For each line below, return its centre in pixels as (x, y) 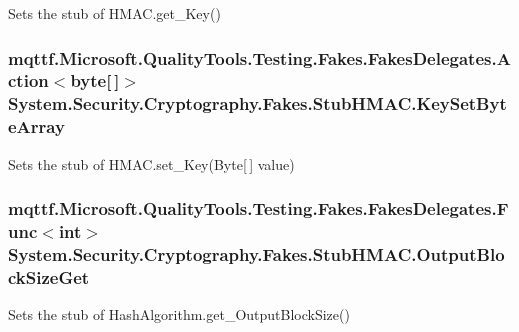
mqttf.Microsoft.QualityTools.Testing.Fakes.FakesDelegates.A (259, 57)
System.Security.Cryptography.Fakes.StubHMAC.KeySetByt (257, 103)
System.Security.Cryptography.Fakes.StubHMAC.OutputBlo (256, 253)
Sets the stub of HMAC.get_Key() (114, 13)
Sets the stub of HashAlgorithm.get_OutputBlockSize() (179, 314)
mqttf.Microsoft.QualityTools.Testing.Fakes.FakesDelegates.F (258, 208)
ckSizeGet (49, 276)
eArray (36, 126)
